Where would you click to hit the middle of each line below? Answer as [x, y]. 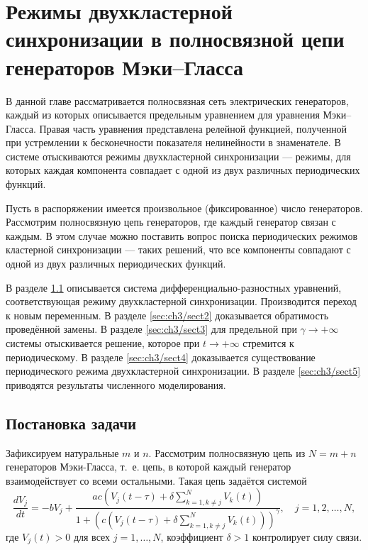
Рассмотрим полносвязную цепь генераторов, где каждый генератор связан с [171, 222]
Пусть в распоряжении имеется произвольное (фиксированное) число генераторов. [184, 208]
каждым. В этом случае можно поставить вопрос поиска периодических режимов [182, 235]
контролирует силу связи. [307, 536]
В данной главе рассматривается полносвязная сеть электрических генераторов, [177, 100]
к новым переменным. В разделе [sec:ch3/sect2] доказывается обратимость [167, 315]
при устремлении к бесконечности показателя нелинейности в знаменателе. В [173, 142]
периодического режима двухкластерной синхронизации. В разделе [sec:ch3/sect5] [183, 371]
